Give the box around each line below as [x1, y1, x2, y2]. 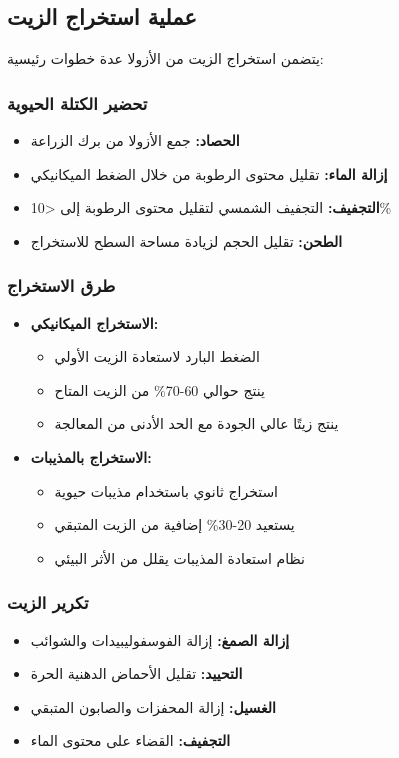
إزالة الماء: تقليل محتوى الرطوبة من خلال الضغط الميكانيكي [30, 163, 388, 184]
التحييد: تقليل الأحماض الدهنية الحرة [30, 663, 243, 684]
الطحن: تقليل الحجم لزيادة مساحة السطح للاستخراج [30, 230, 343, 251]
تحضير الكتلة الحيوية [7, 90, 148, 115]
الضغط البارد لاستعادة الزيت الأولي [54, 346, 260, 367]
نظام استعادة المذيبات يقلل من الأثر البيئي [54, 547, 305, 568]
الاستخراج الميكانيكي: [30, 312, 159, 333]
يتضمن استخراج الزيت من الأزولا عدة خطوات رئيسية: [7, 48, 324, 69]
